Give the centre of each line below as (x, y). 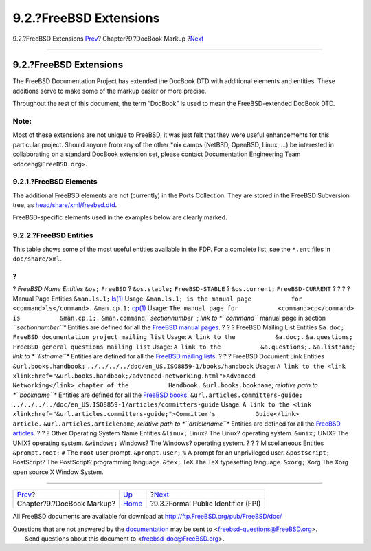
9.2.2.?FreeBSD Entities (53, 235)
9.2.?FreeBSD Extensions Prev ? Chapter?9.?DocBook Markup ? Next (108, 39)
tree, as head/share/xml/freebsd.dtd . (65, 205)
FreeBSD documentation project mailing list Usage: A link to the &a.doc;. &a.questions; (183, 337)
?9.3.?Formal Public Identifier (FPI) (205, 504)
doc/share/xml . (37, 259)
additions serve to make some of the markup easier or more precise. (110, 91)
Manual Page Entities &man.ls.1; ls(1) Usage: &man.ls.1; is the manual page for (157, 299)
